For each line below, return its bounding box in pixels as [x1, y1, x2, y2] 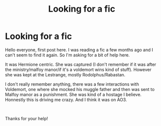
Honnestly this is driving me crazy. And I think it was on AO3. [5, 96, 127, 103]
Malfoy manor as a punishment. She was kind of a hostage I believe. [5, 91, 142, 97]
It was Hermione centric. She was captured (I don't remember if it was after [5, 61, 157, 67]
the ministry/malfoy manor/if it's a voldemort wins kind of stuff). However [5, 67, 152, 72]
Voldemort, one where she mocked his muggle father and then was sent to [5, 86, 155, 92]
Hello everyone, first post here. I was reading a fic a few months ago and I [5, 47, 153, 53]
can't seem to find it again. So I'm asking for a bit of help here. [5, 52, 130, 58]
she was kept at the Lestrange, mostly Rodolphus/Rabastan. [5, 72, 125, 77]
